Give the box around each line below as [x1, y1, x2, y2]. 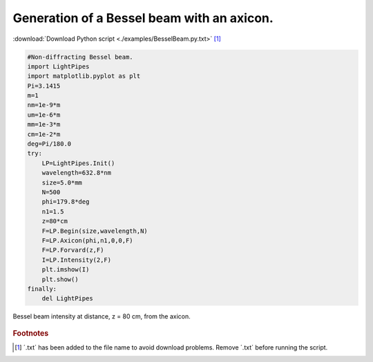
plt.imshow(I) [41, 266, 90, 274]
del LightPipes [41, 294, 93, 303]
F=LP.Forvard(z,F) [41, 246, 104, 254]
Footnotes [12, 328, 49, 338]
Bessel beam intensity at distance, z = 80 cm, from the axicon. [12, 312, 191, 321]
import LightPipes [27, 62, 90, 70]
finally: [27, 285, 57, 293]
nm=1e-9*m [27, 101, 61, 109]
